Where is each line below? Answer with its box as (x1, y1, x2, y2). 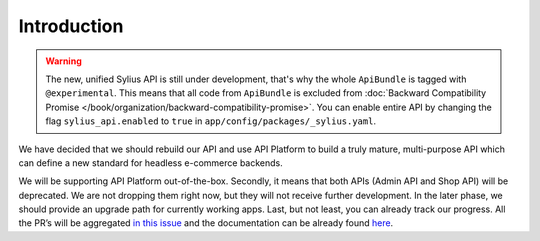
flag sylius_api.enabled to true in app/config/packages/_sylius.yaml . (45, 115, 377, 127)
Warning (45, 55, 82, 67)
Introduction (18, 15, 124, 37)
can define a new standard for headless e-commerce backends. (18, 156, 284, 169)
